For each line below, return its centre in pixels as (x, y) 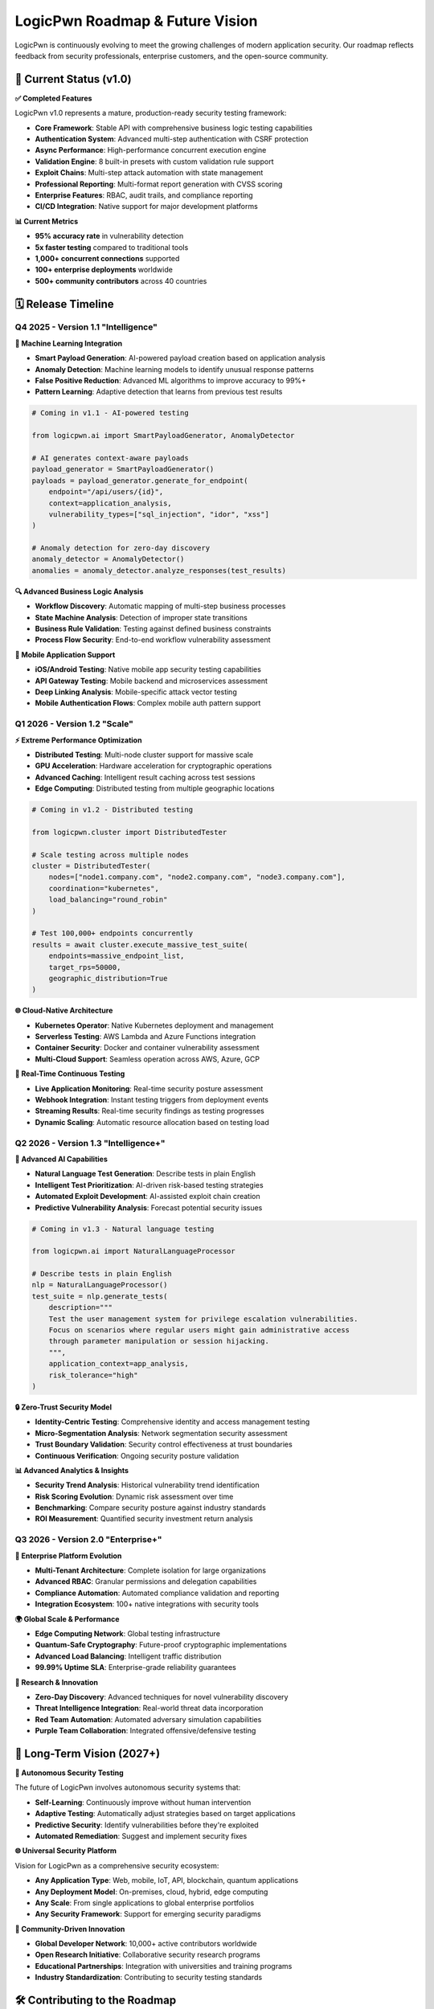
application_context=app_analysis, (119, 1364)
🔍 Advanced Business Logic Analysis (79, 591)
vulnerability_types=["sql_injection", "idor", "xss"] (159, 514)
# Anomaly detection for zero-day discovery (121, 548)
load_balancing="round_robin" (108, 900)
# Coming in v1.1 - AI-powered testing (110, 413)
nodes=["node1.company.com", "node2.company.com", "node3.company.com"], (197, 877)
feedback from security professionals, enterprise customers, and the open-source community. (172, 55)
